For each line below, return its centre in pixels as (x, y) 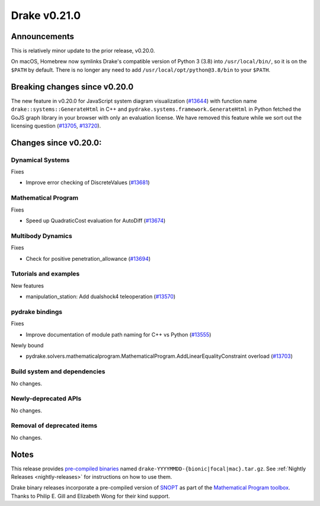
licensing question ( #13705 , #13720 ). (56, 126)
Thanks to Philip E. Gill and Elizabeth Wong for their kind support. (90, 496)
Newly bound (27, 345)
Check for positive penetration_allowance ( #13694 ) (88, 258)
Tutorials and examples (45, 274)
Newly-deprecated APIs (46, 399)
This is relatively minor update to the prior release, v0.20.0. (83, 51)
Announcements (42, 36)
